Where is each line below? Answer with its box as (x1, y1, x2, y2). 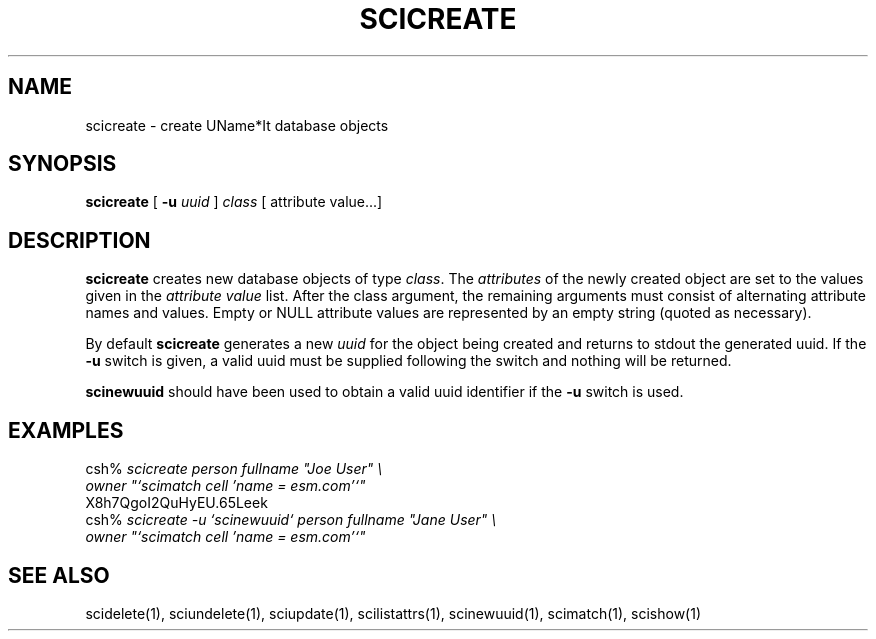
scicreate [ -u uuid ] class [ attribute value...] (85, 193, 383, 211)
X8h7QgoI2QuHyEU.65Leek (85, 494, 268, 512)
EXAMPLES (8, 417, 124, 443)
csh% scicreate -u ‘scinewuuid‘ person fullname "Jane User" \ (85, 511, 497, 529)
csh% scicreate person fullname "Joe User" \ (85, 460, 383, 478)
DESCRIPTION (8, 227, 151, 253)
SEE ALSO (8, 562, 110, 588)
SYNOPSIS (8, 151, 117, 177)
